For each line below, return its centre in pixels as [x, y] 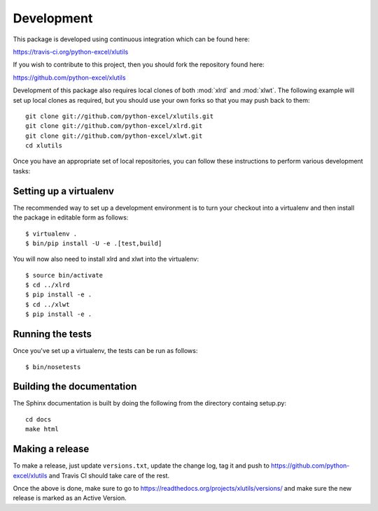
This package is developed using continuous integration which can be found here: [131, 39]
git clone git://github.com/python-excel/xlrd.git [114, 126]
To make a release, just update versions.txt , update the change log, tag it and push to [141, 466]
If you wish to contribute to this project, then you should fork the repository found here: [139, 65]
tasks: [22, 171]
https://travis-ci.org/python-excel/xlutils [71, 52]
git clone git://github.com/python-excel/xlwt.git [114, 136]
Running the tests [52, 334]
